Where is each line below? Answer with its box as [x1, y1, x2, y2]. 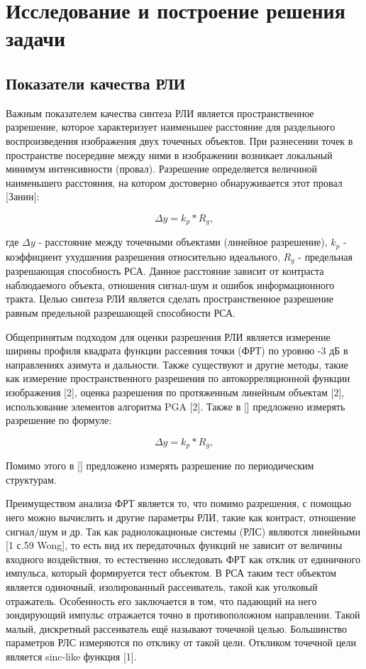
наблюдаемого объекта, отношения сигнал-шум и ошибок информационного [6, 277, 335, 292]
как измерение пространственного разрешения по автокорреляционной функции [6, 371, 350, 386]
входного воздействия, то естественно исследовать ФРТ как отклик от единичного [6, 551, 360, 566]
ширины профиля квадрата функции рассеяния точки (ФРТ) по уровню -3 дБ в [6, 343, 348, 358]
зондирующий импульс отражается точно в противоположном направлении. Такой [6, 607, 360, 622]
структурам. [6, 472, 57, 486]
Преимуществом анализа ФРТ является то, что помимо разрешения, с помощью [6, 496, 352, 511]
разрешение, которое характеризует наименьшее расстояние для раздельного [6, 119, 335, 134]
